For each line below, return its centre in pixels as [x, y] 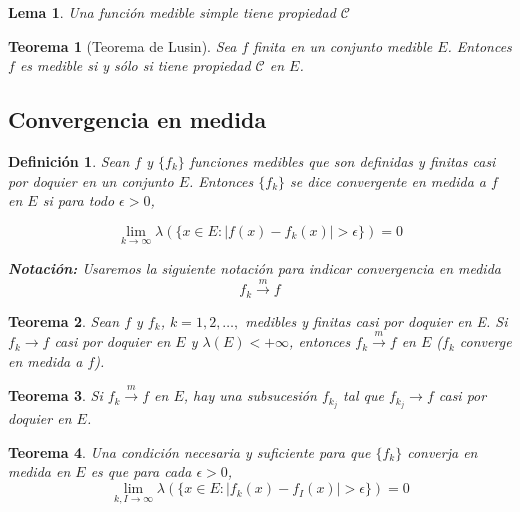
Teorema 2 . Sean [64, 320]
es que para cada [141, 471]
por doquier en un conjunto [91, 180]
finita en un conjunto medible [343, 45]
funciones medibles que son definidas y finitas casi [342, 160]
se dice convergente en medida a [388, 180]
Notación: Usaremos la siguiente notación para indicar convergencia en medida [254, 267]
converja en [442, 451]
